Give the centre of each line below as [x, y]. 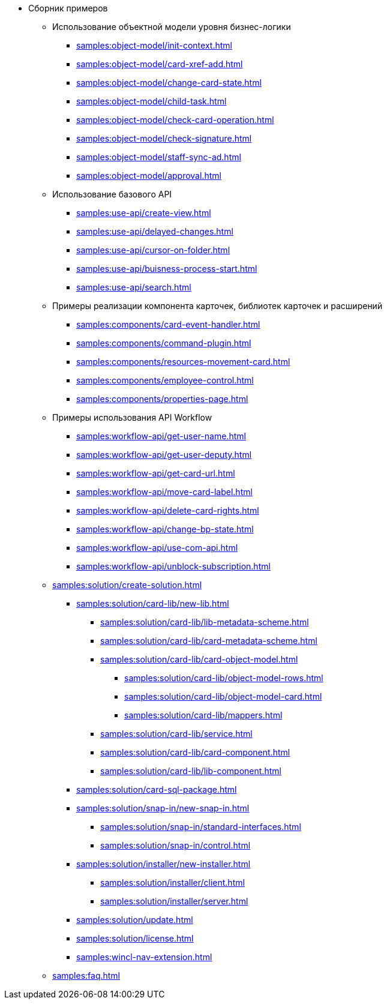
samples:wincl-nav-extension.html [144, 957]
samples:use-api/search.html [134, 287]
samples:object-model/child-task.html [151, 101]
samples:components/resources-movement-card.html [183, 362]
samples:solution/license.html [135, 938]
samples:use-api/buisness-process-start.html [167, 269]
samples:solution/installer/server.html [174, 901]
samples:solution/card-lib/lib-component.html [191, 771]
